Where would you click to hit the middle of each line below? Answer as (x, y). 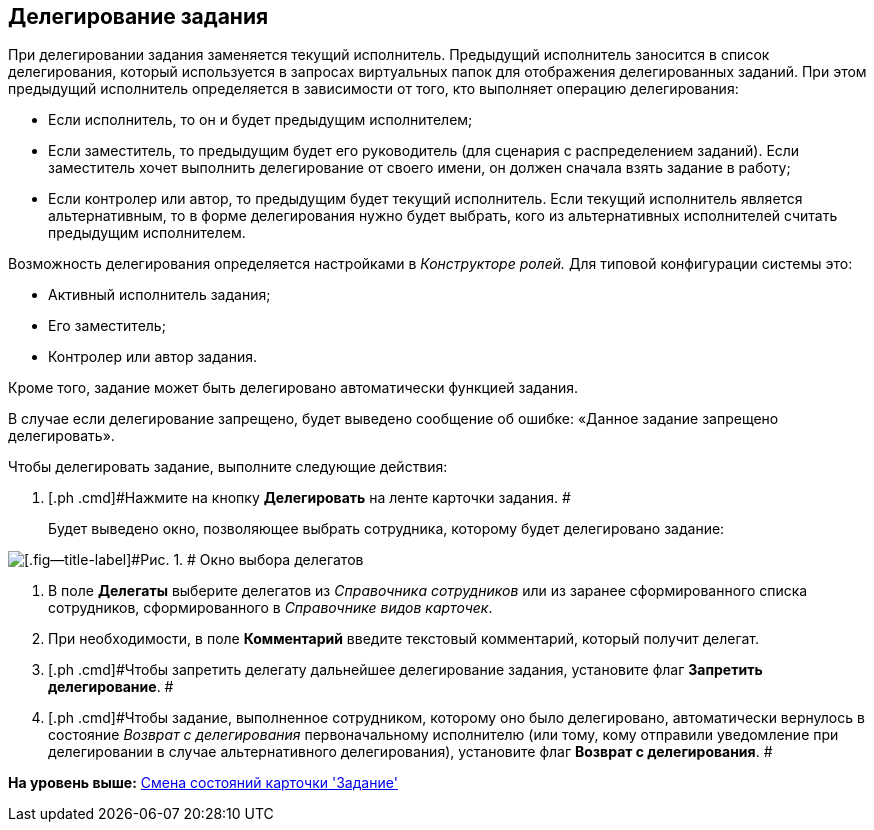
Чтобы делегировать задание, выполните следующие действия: (228, 467)
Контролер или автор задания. (152, 357)
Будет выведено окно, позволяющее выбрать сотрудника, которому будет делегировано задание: (386, 529)
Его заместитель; (107, 326)
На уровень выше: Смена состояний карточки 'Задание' (203, 783)
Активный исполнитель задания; (159, 295)
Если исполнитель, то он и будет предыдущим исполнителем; (260, 120)
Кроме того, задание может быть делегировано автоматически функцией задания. (293, 388)
